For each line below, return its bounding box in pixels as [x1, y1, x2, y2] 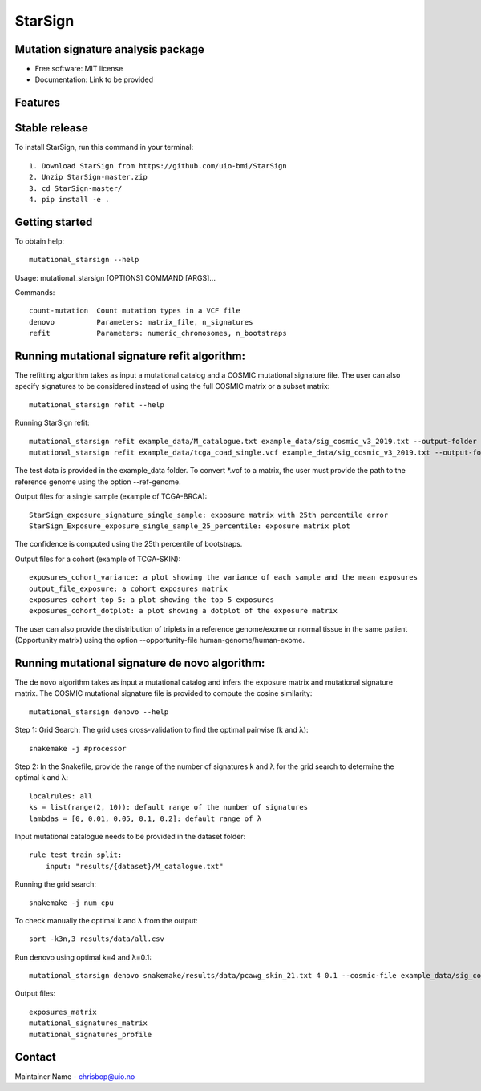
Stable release [14, 121, 88, 135]
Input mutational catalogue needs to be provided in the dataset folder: [14, 831, 246, 841]
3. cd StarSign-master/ [29, 184, 123, 192]
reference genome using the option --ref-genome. [14, 477, 182, 487]
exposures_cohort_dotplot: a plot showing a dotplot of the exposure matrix [29, 606, 338, 616]
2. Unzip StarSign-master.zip [29, 172, 148, 182]
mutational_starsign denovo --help [29, 707, 169, 717]
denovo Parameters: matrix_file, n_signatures [29, 317, 253, 326]
